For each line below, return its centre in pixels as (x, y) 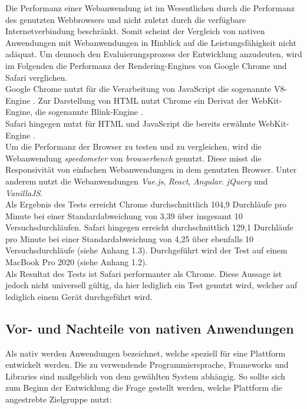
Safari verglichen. (37, 77)
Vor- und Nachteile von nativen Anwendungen (150, 328)
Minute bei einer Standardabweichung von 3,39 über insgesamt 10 (124, 215)
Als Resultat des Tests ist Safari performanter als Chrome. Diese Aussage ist (144, 273)
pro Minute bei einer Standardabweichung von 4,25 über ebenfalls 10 (130, 238)
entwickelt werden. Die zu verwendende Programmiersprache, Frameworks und (147, 365)
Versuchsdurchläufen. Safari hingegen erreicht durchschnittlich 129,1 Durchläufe (149, 227)
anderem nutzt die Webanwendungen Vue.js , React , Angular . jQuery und (137, 181)
